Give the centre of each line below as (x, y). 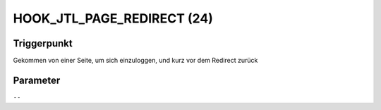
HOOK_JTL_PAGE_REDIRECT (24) (113, 18)
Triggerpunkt (43, 43)
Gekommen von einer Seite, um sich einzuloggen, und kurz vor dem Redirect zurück (135, 61)
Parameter (37, 80)
